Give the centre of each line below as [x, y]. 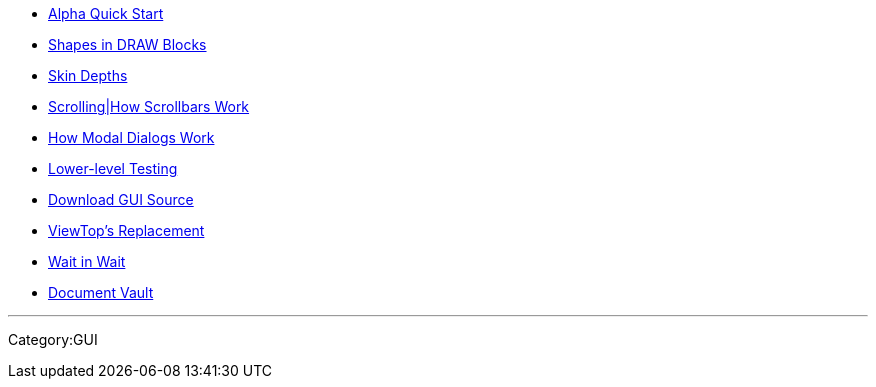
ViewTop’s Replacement [126, 230]
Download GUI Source [121, 199]
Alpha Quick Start [106, 13]
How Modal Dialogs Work [131, 137]
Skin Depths [88, 75]
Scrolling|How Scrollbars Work [149, 106]
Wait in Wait [87, 261]
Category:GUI [53, 339]
